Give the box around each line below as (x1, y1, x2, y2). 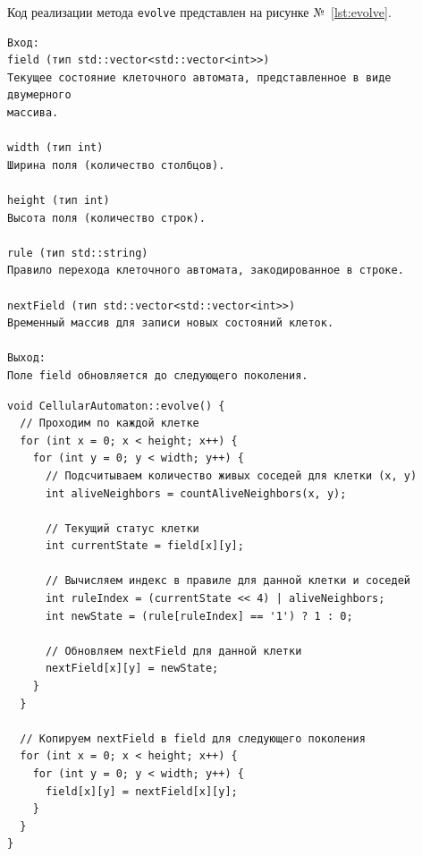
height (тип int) (7, 194, 110, 207)
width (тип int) (7, 141, 104, 155)
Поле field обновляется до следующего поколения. (7, 369, 308, 382)
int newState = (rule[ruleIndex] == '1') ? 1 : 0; (45, 609, 353, 623)
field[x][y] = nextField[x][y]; (45, 784, 238, 798)
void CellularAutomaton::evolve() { (7, 399, 225, 412)
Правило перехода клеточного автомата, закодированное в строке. (7, 264, 404, 277)
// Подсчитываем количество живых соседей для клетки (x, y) (45, 469, 418, 482)
